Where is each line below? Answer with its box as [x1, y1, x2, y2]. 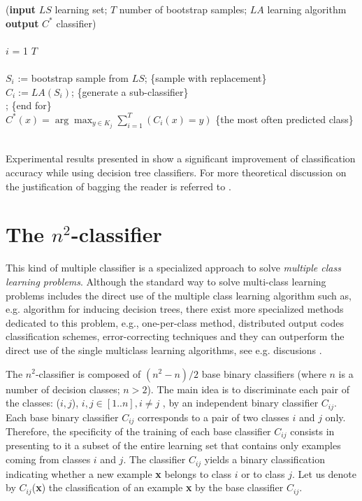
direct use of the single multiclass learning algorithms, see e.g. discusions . [6, 342, 322, 357]
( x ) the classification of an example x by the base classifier [31, 480, 284, 495]
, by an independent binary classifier [162, 395, 319, 410]
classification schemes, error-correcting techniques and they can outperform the [6, 329, 345, 344]
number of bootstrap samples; [119, 2, 247, 16]
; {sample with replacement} [144, 70, 267, 85]
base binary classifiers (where [201, 366, 326, 381]
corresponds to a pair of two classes [138, 409, 289, 424]
